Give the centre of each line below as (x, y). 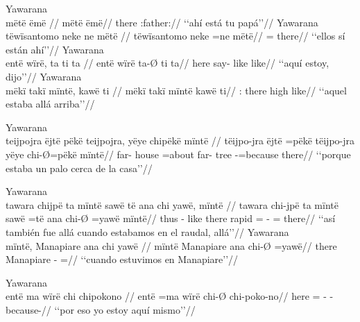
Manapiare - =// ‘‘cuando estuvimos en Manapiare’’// (122, 259)
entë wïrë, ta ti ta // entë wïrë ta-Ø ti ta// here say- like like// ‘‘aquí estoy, (168, 63)
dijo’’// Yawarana (44, 76)
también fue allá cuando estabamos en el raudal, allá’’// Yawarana (147, 231)
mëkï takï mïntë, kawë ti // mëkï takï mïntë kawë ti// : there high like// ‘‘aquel (176, 90)
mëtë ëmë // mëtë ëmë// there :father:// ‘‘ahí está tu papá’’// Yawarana (162, 22)
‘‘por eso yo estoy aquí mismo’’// (125, 309)
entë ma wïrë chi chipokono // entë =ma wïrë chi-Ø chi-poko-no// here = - (166, 296)
